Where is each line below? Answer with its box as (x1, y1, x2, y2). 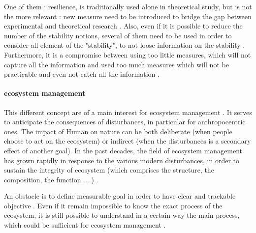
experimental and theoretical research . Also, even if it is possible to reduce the (4, 21, 243, 31)
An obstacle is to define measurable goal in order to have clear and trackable (4, 191, 236, 201)
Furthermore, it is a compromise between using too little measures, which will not (4, 49, 251, 59)
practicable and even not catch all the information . (4, 69, 160, 79)
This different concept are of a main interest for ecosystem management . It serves (4, 107, 252, 117)
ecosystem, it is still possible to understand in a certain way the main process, (4, 210, 240, 220)
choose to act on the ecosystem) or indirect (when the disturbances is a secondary (4, 136, 251, 146)
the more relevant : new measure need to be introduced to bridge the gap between (4, 11, 252, 21)
